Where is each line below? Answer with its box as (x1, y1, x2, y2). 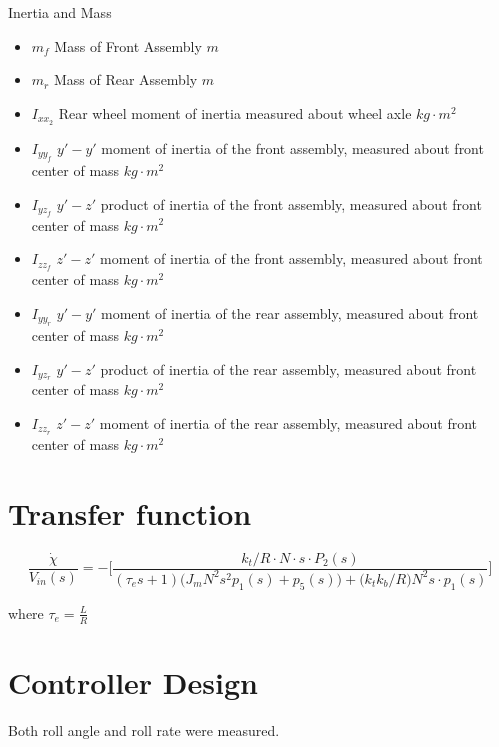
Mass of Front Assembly (54, 35, 202, 56)
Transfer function (8, 492, 252, 533)
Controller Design (8, 661, 258, 702)
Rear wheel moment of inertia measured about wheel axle (58, 102, 412, 123)
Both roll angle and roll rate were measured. (8, 719, 280, 740)
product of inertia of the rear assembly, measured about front (100, 358, 477, 379)
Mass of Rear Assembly (53, 69, 198, 90)
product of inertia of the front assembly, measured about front (100, 193, 482, 214)
